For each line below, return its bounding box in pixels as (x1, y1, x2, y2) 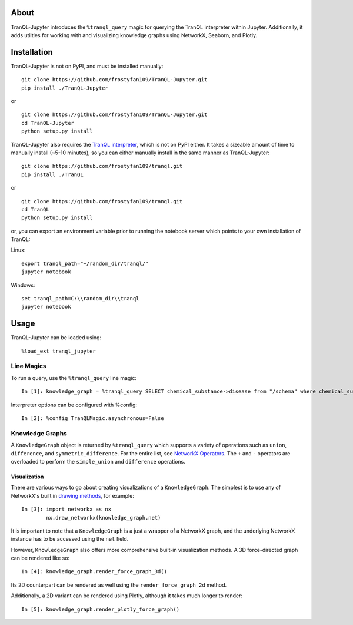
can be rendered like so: (11, 554, 70, 562)
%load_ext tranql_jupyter (21, 348, 96, 355)
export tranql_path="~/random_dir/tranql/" (21, 260, 149, 267)
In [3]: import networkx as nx (21, 506, 112, 512)
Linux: (11, 246, 26, 253)
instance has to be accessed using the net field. (11, 535, 129, 543)
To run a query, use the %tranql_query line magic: (11, 374, 137, 381)
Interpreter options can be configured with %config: (11, 401, 138, 408)
